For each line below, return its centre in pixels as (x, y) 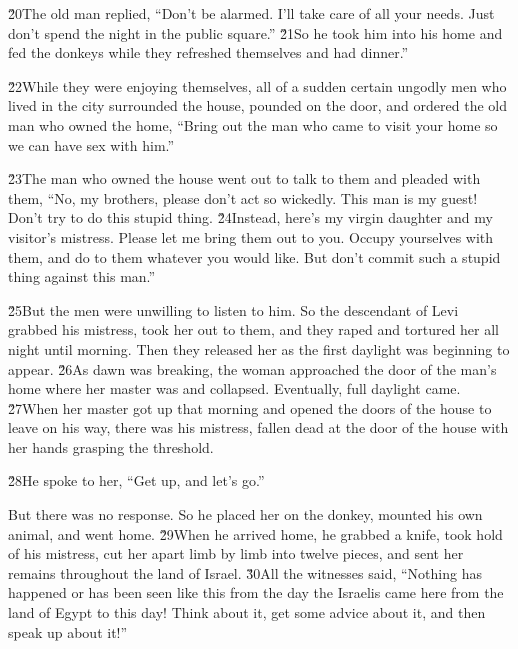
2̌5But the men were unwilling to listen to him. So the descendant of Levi (233, 309)
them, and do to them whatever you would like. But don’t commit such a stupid (254, 256)
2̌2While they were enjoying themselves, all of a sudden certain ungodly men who (257, 85)
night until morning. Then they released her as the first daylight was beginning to (259, 348)
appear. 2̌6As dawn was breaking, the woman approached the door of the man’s (252, 368)
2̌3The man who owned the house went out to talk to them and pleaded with (244, 178)
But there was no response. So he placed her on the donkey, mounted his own (245, 514)
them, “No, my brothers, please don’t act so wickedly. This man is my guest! (243, 197)
